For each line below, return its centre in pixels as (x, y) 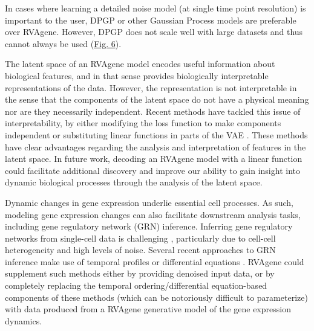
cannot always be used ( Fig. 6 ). (63, 43)
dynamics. (24, 320)
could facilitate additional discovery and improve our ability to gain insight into (152, 170)
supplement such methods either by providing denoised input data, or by (140, 273)
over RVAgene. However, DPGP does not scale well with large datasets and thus (154, 32)
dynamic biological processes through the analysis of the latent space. (134, 182)
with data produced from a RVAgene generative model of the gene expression (148, 309)
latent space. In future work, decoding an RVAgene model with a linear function (154, 159)
